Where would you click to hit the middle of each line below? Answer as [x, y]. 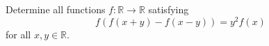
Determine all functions [56, 9]
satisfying [169, 9]
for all [18, 34]
